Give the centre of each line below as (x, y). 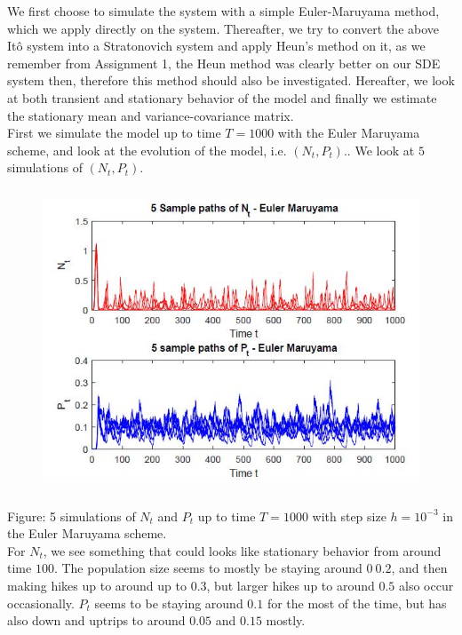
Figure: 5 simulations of (72, 516)
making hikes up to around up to (97, 586)
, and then (419, 568)
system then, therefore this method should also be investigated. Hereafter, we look (231, 80)
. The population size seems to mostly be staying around (208, 568)
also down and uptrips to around (96, 620)
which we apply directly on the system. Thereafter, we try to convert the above (223, 28)
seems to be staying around (169, 603)
